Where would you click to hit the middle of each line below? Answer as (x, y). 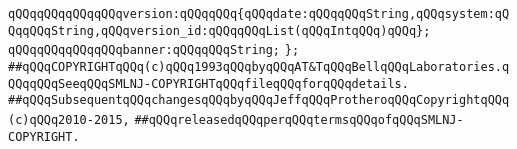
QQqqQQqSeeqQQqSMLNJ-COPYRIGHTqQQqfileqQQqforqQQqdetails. (208, 83)
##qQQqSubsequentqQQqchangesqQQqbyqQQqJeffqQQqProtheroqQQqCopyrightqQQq (259, 100)
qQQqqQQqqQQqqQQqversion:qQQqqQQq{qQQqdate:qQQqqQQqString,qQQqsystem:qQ (259, 14)
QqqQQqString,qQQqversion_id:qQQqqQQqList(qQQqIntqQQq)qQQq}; (219, 30)
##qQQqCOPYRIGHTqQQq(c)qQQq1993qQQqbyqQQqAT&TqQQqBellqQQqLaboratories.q (259, 66)
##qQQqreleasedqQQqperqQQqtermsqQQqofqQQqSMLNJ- (299, 119)
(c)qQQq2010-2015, (69, 119)
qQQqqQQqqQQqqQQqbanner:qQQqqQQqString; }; (154, 50)
